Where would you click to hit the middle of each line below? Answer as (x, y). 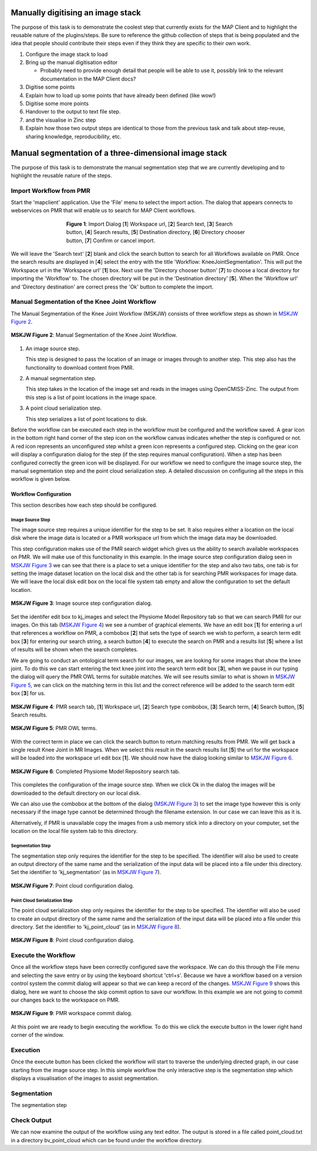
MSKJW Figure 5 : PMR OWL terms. (54, 728)
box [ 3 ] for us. (28, 693)
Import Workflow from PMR (51, 190)
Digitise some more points (57, 103)
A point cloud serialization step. (64, 408)
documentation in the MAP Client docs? (88, 79)
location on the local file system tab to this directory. (74, 831)
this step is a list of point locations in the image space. (91, 397)
